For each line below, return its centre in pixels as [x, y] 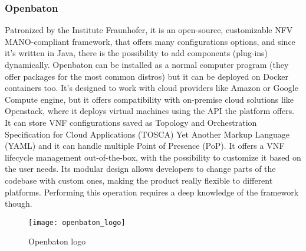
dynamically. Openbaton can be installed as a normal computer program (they [147, 64]
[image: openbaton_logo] [77, 222]
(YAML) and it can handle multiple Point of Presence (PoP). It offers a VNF [145, 146]
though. [19, 203]
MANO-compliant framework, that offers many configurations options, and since [150, 41]
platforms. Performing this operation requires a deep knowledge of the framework [152, 192]
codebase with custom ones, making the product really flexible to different [139, 180]
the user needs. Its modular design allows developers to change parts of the [140, 169]
